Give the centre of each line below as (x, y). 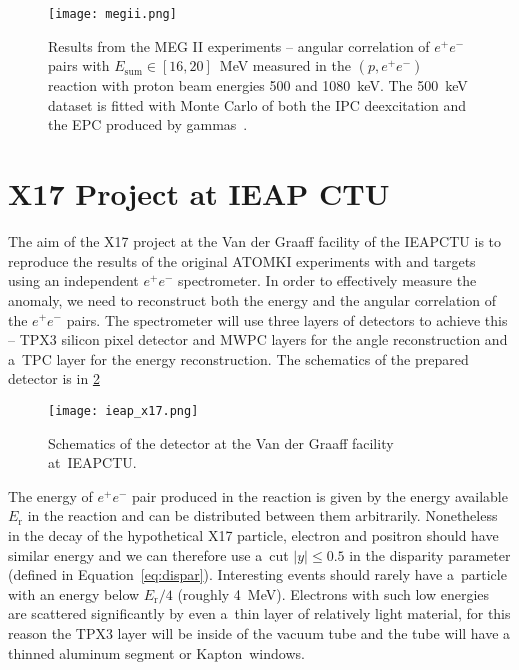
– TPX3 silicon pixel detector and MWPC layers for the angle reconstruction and (258, 339)
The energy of (50, 495)
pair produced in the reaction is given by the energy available (320, 495)
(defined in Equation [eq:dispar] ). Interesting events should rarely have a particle (257, 574)
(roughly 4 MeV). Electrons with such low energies (333, 593)
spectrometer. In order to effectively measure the (327, 280)
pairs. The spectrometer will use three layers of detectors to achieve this (287, 319)
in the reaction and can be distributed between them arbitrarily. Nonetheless (262, 515)
